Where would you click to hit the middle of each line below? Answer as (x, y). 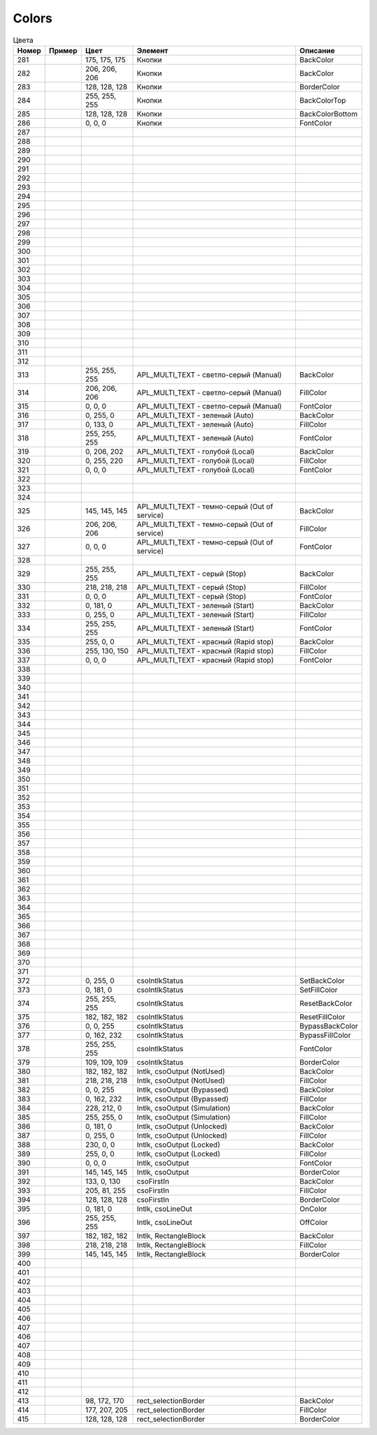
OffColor (313, 1222)
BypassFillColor (325, 1035)
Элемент (153, 50)
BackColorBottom (328, 114)
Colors (32, 18)
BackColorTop (323, 100)
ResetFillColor (322, 1017)
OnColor (313, 1209)
